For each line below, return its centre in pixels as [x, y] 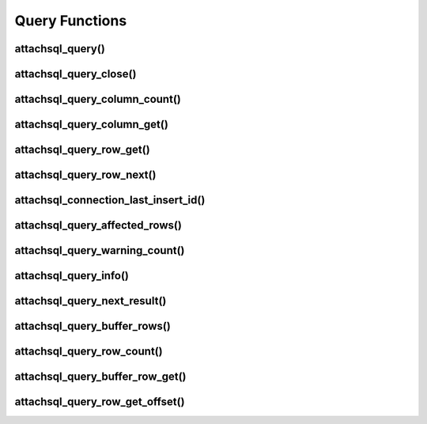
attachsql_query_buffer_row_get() [100, 377]
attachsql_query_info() [72, 276]
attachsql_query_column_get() [92, 125]
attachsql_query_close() [76, 74]
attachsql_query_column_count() [98, 99]
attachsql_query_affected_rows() [98, 225]
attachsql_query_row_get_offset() [100, 402]
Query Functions [71, 21]
